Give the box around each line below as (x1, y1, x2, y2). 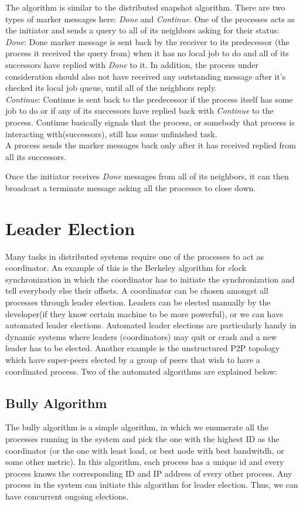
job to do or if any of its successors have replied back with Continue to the (5, 104, 274, 117)
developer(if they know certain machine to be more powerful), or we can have (5, 307, 284, 320)
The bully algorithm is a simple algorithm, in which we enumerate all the (5, 421, 269, 433)
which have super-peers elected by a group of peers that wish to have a (5, 353, 260, 365)
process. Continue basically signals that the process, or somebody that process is (5, 116, 295, 128)
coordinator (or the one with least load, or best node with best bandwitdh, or (5, 444, 284, 456)
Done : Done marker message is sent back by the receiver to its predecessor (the (5, 35, 290, 47)
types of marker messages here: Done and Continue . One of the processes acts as (5, 12, 295, 25)
